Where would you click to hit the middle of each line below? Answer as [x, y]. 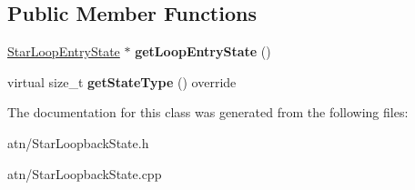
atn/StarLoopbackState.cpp [85, 173]
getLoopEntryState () [203, 51]
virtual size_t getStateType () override [122, 81]
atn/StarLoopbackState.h [78, 142]
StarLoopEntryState [64, 51]
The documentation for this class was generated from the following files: [208, 112]
